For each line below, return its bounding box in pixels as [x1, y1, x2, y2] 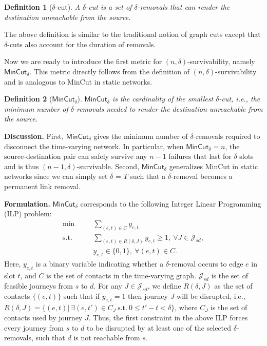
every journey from [4, 322, 64, 333]
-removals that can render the [137, 2, 230, 12]
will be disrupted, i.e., [177, 290, 245, 301]
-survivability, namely [187, 56, 255, 67]
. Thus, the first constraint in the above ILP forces [88, 312, 248, 323]
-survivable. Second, [77, 160, 140, 171]
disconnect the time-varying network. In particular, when [4, 140, 184, 151]
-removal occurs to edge [169, 258, 243, 269]
